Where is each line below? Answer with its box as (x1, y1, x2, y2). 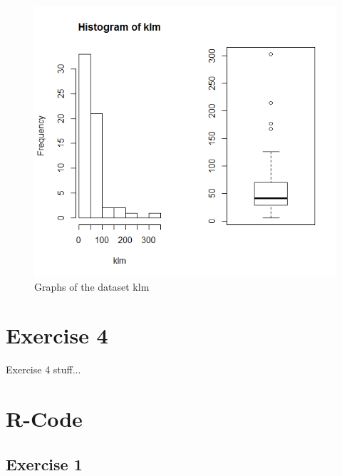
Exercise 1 (6, 452, 83, 475)
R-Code (6, 404, 83, 433)
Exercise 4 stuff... (6, 362, 81, 377)
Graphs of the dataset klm (34, 279, 150, 294)
